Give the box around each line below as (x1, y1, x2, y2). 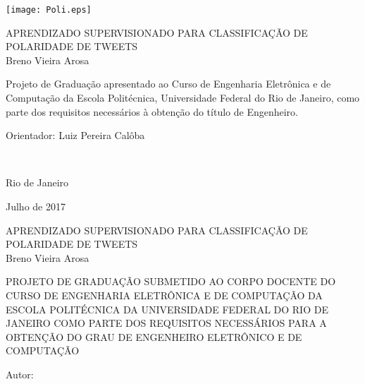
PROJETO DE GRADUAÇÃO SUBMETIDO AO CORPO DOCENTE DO (6, 274, 336, 289)
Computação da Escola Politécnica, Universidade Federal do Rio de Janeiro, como (6, 90, 360, 105)
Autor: (6, 366, 34, 381)
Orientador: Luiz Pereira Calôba (6, 128, 145, 143)
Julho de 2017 (6, 199, 66, 213)
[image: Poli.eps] (6, 5, 92, 15)
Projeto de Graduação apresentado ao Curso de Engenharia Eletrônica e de (6, 76, 331, 91)
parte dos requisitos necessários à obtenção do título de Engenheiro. (6, 104, 298, 119)
